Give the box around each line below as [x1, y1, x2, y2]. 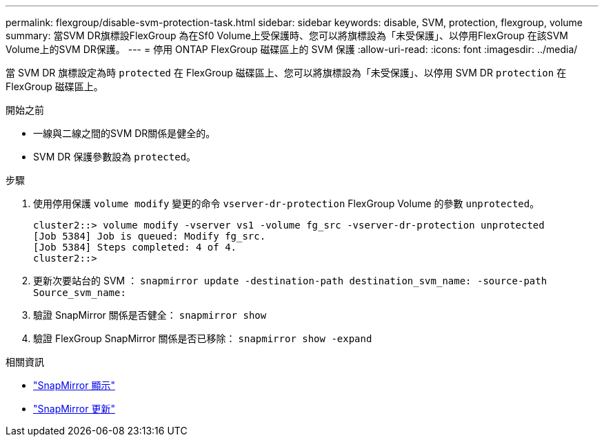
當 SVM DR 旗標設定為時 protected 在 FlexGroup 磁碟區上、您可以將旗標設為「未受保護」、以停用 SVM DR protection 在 [6, 67, 567, 78]
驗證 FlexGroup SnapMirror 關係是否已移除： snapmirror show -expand [33, 333, 372, 344]
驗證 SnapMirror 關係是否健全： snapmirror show [33, 309, 267, 321]
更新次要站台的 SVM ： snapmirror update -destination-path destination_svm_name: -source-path [33, 275, 547, 286]
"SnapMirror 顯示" [33, 379, 115, 391]
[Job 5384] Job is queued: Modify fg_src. [33, 231, 266, 242]
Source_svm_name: [33, 287, 126, 298]
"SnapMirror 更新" [33, 403, 115, 414]
